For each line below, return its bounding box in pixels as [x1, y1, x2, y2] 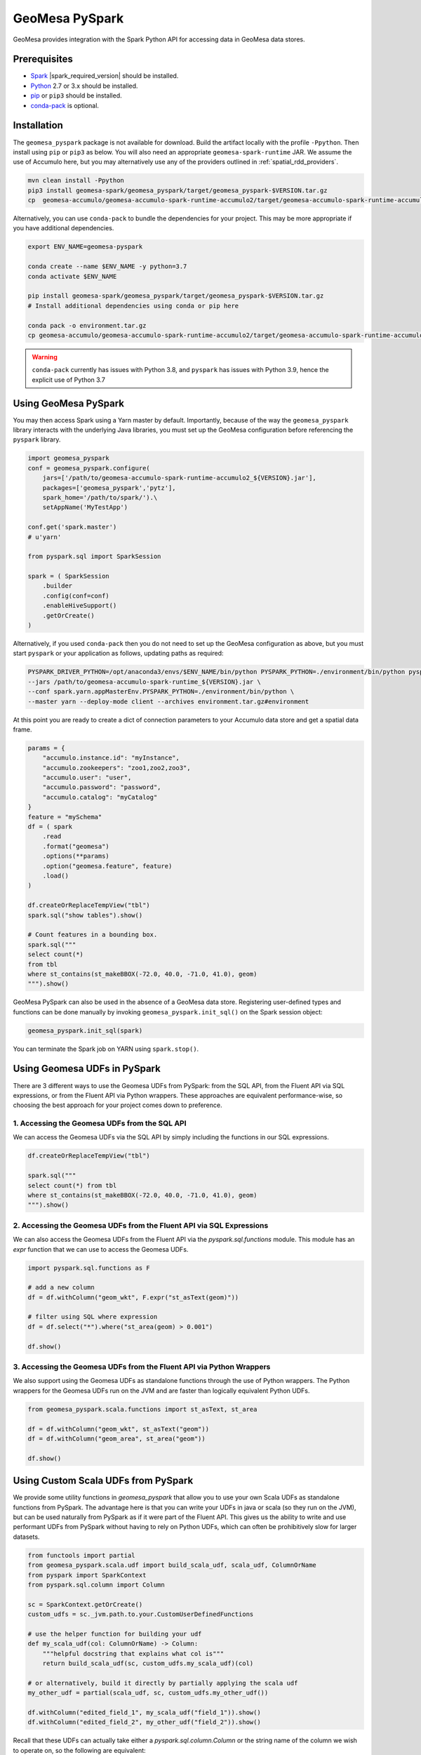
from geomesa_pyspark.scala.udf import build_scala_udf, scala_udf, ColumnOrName [27, 1561, 317, 1569]
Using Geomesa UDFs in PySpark [13, 1063, 161, 1075]
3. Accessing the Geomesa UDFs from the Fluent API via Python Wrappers [13, 1362, 271, 1372]
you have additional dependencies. [13, 224, 114, 232]
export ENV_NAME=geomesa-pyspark [27, 243, 143, 251]
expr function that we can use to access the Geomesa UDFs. [13, 1245, 189, 1253]
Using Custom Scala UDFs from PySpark [13, 1475, 194, 1487]
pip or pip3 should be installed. [30, 91, 122, 100]
